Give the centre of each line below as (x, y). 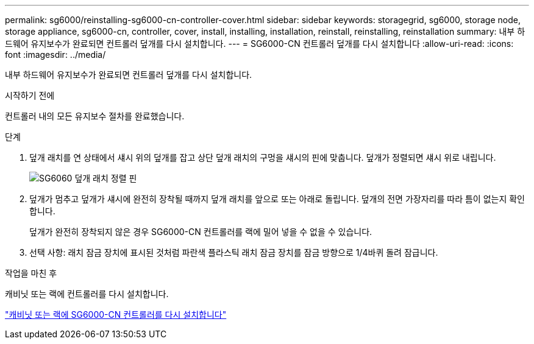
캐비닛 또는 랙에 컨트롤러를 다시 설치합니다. (87, 294)
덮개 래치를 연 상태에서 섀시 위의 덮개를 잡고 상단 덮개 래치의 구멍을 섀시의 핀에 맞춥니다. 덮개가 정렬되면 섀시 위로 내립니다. (263, 157)
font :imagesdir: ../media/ (55, 54)
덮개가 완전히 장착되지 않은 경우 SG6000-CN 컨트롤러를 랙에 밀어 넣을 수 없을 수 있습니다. (201, 232)
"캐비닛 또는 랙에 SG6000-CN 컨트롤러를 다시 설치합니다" (116, 314)
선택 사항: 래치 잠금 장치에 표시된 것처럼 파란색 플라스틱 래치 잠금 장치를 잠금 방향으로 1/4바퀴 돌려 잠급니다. (234, 252)
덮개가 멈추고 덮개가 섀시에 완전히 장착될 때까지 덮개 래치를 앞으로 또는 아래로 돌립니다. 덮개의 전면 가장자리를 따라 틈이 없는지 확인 (277, 199)
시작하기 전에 (30, 95)
